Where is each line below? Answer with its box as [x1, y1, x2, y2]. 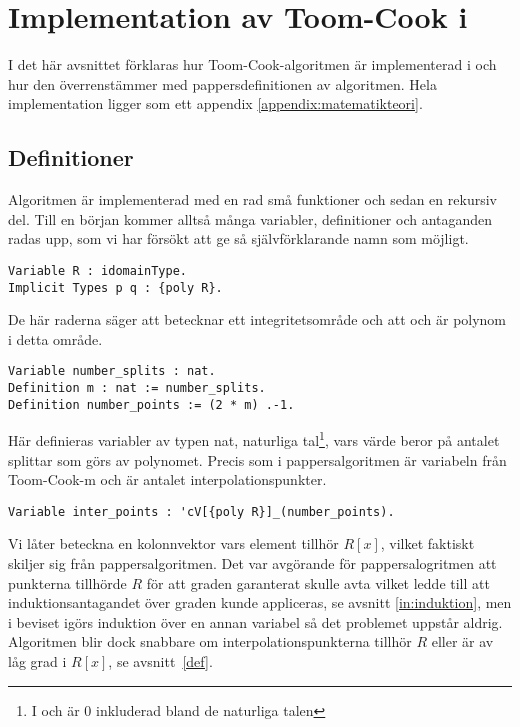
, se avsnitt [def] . [108, 651, 213, 672]
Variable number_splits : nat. [8, 364, 216, 379]
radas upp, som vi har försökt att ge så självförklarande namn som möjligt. [8, 228, 469, 249]
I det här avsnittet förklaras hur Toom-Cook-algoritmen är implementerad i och [8, 54, 497, 75]
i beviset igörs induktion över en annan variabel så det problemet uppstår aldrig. [8, 611, 503, 632]
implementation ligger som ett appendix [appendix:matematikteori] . [8, 93, 423, 114]
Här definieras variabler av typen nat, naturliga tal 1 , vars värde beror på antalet [8, 427, 500, 451]
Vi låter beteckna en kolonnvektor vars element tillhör [8, 533, 339, 554]
